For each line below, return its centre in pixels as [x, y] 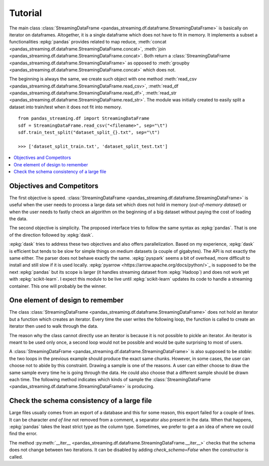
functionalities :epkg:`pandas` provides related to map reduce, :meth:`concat [88, 42]
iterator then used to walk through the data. [54, 326]
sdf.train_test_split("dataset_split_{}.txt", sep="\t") [89, 133]
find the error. [23, 434]
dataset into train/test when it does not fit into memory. [66, 107]
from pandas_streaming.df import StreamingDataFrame [84, 118]
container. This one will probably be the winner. [58, 286]
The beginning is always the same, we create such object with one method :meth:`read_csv [103, 79]
